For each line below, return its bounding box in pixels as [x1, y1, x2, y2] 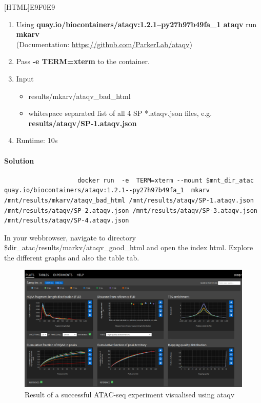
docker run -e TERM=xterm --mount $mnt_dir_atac [77, 176, 254, 184]
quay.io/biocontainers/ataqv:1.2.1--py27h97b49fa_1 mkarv [4, 187, 210, 194]
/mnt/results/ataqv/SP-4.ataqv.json [4, 217, 129, 225]
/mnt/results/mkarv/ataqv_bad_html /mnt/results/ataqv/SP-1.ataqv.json [4, 196, 254, 204]
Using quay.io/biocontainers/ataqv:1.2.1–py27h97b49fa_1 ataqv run [16, 18, 257, 29]
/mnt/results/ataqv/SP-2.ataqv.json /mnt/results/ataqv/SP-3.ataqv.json [4, 207, 257, 214]
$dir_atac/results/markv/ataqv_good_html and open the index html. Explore [4, 242, 253, 253]
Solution [4, 155, 34, 166]
